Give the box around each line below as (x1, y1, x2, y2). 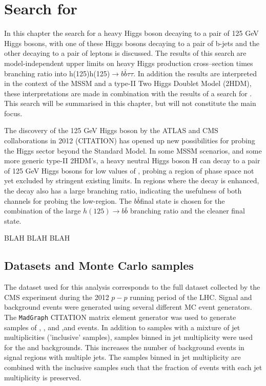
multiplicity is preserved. (4, 372, 81, 382)
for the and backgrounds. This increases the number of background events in (4, 341, 244, 352)
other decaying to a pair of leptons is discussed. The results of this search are (4, 48, 247, 58)
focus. (4, 108, 23, 118)
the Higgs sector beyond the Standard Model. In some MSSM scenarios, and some (4, 145, 262, 156)
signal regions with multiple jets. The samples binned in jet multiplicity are (4, 352, 241, 362)
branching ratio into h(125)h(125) (4, 68, 110, 78)
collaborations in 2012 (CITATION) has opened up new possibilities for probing (4, 135, 255, 146)
